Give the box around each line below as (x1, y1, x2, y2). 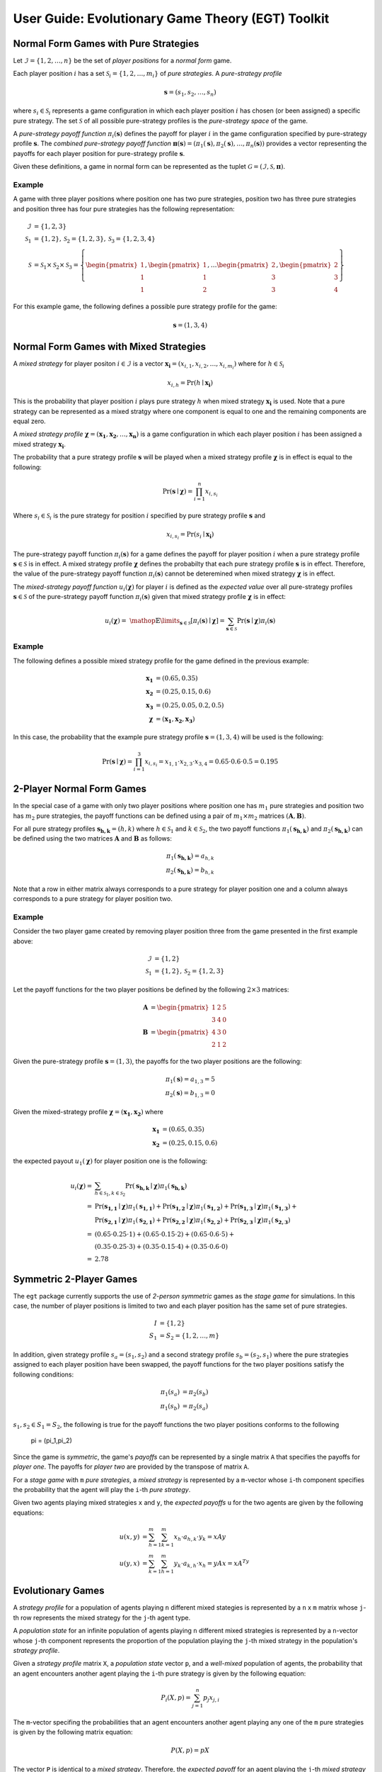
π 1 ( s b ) (160, 1402, 180, 1412)
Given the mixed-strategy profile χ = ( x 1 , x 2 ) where (13, 1107, 164, 1118)
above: (13, 936, 33, 946)
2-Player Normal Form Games (13, 783, 146, 795)
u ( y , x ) (119, 1559, 140, 1567)
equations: (13, 1508, 44, 1517)
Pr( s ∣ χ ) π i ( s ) (236, 617, 276, 627)
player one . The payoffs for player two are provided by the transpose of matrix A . (13, 1462, 250, 1471)
